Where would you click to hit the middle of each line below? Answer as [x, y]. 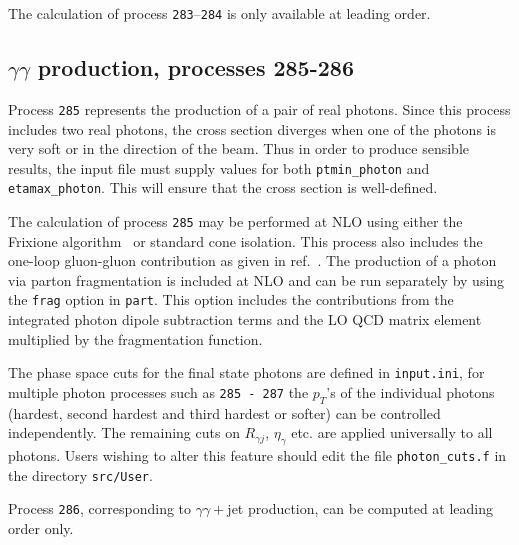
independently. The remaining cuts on [124, 432]
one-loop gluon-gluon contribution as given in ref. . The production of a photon [252, 260]
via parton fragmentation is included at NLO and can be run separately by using [256, 279]
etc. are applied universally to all [392, 432]
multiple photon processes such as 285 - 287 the [158, 391]
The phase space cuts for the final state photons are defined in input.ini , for [246, 372]
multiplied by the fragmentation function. [135, 338]
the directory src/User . [80, 474]
